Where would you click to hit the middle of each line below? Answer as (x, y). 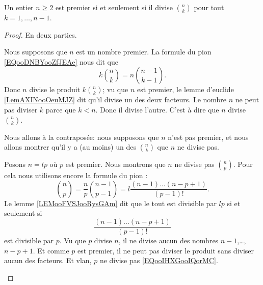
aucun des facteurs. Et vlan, (48, 260)
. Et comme (51, 250)
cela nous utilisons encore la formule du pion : (76, 175)
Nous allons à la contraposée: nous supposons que (82, 137)
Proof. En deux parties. (41, 34)
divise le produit (55, 89)
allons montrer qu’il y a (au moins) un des (70, 147)
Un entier (19, 7)
